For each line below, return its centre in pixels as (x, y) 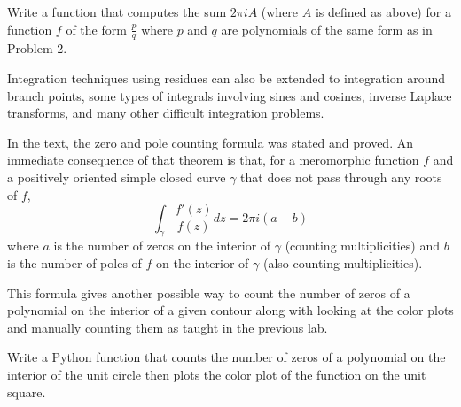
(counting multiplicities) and (363, 246)
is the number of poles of (74, 263)
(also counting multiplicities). (343, 263)
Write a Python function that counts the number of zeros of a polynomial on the (227, 357)
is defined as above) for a (383, 12)
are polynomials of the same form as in (327, 29)
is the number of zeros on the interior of (162, 246)
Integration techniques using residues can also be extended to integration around (227, 78)
